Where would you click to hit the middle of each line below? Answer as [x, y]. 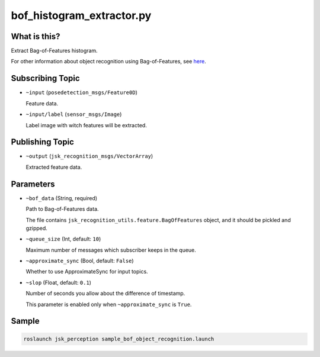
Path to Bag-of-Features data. [62, 209]
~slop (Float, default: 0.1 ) [59, 282]
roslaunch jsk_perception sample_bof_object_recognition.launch [119, 339]
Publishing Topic [42, 142]
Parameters [33, 184]
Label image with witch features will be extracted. [87, 125]
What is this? [36, 36]
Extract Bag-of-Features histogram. [54, 51]
